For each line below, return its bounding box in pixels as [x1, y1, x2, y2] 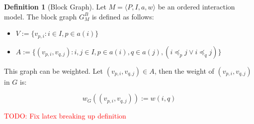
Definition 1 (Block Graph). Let [4, 1, 106, 11]
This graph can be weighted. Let [4, 65, 103, 76]
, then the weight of [154, 65, 214, 76]
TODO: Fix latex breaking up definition [4, 111, 126, 121]
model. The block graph [4, 11, 77, 21]
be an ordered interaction [158, 1, 235, 11]
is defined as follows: [91, 11, 154, 21]
